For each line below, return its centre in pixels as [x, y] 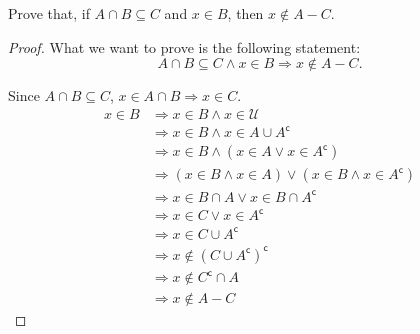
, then [245, 13]
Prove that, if [49, 13]
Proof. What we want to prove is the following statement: [184, 46]
